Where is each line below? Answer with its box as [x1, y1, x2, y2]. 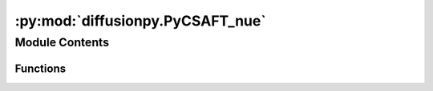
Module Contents [14, 35, 110, 49]
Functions [14, 61, 67, 75]
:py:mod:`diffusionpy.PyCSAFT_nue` [14, 12, 266, 30]
